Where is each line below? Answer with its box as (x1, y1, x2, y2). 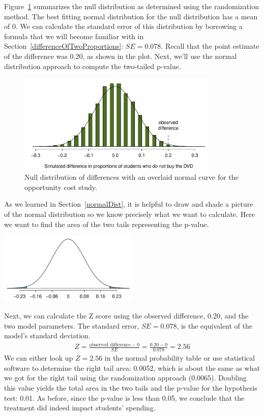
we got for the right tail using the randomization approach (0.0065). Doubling (4, 372, 247, 383)
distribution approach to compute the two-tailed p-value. (4, 60, 181, 71)
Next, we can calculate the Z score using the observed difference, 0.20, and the (4, 310, 249, 321)
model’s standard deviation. (4, 330, 91, 341)
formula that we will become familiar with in (4, 30, 144, 41)
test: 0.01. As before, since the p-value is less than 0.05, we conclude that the (4, 392, 245, 403)
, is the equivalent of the (177, 320, 253, 331)
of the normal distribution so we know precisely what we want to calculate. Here (4, 208, 255, 219)
